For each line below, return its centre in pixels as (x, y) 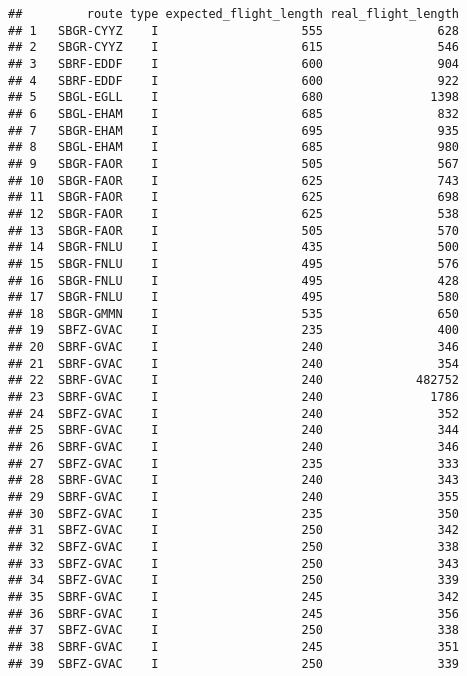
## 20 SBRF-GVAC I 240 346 (234, 347)
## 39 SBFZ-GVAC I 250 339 (234, 663)
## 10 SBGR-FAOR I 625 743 (234, 180)
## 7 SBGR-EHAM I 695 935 (234, 130)
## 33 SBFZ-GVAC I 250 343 (234, 563)
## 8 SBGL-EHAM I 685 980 (234, 147)
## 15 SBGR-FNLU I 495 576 (234, 263)
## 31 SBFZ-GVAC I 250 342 (234, 530)
